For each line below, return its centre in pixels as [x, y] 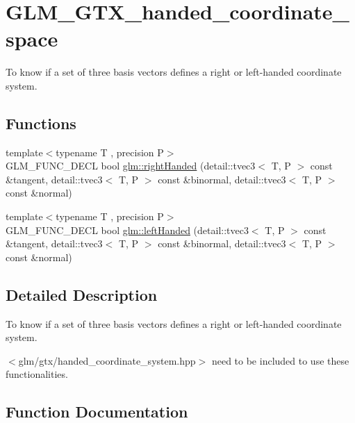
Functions [41, 123]
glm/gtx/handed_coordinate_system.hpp [107, 360]
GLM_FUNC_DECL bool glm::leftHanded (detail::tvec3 [127, 230]
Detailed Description [82, 294]
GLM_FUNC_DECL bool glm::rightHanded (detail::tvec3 [131, 166]
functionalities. [37, 374]
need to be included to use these [280, 360]
